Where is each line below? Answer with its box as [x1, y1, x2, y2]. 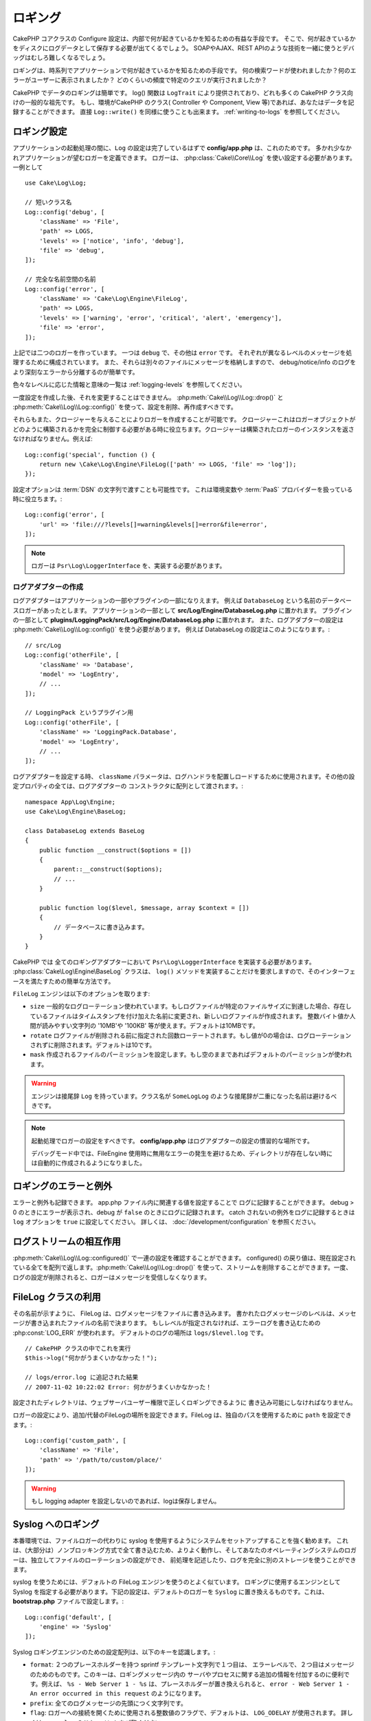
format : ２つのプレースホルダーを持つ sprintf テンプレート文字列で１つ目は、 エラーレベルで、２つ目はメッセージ [30, 1660, 355, 1669]
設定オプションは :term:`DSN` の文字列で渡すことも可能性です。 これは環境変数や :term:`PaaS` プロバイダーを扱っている [12, 485, 353, 494]
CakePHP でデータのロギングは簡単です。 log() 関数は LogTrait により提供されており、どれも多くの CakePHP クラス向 [12, 88, 354, 96]
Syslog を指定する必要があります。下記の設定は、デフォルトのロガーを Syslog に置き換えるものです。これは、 [12, 1587, 328, 1596]
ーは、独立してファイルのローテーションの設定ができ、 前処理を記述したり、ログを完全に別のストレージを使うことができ [12, 1556, 357, 1564]
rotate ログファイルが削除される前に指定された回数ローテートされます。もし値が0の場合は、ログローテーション [30, 1031, 352, 1039]
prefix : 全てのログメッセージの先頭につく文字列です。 [30, 1699, 187, 1707]
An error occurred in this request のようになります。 [30, 1689, 205, 1698]
